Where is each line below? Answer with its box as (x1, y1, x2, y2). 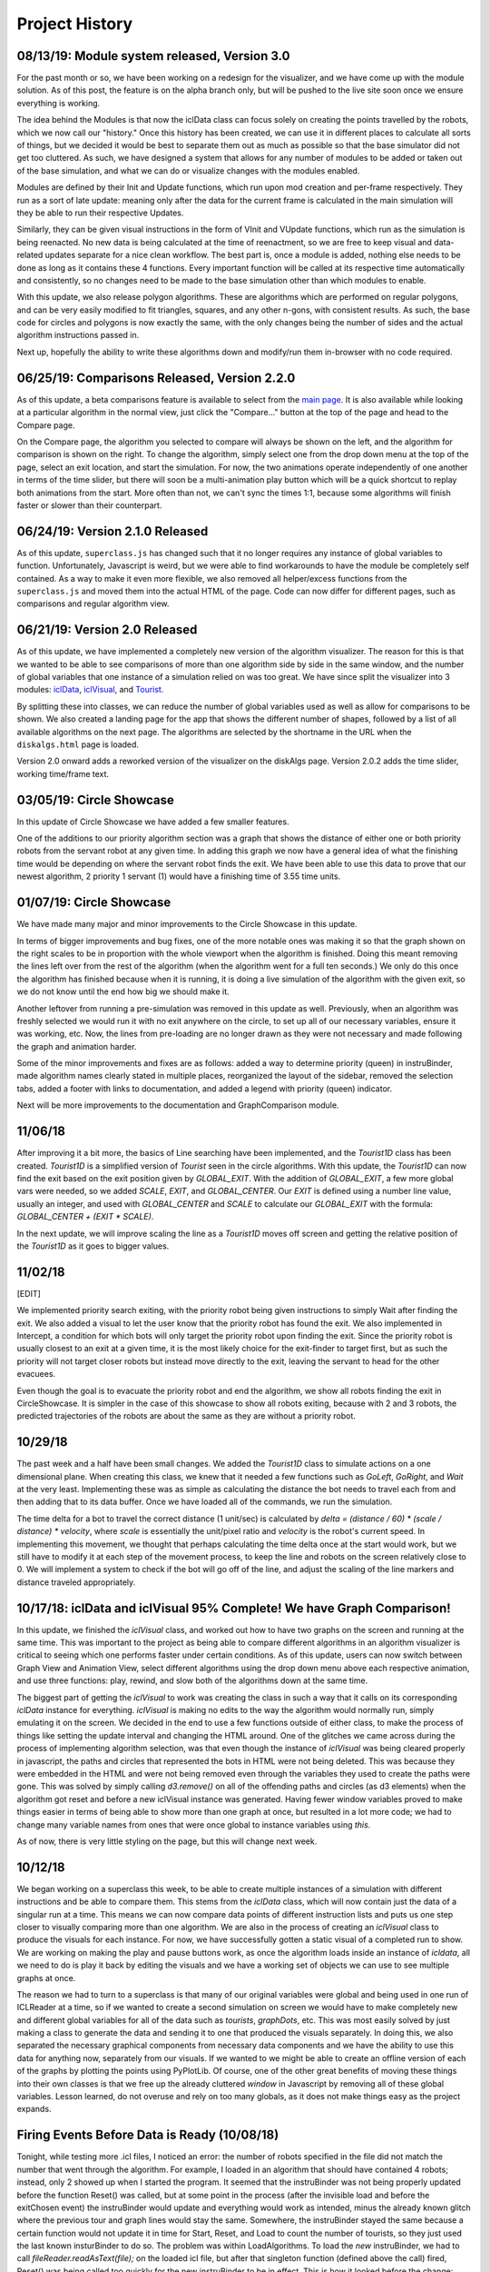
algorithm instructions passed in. (16, 330, 140, 341)
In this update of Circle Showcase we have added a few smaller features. (16, 816, 289, 827)
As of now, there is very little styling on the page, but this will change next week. (16, 1836, 318, 1847)
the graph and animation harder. (16, 1041, 137, 1051)
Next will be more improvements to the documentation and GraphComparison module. (16, 1100, 339, 1111)
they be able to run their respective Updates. (16, 207, 184, 218)
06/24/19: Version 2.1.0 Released (16, 523, 209, 539)
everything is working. (16, 97, 101, 108)
